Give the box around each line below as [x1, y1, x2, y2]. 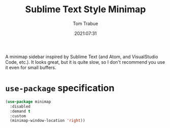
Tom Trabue [73, 20, 98, 27]
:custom [10, 113, 26, 118]
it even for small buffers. [5, 64, 56, 70]
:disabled [10, 104, 31, 109]
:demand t [10, 109, 31, 114]
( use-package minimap [5, 99, 51, 104]
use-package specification [5, 83, 115, 94]
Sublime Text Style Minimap [25, 4, 146, 15]
